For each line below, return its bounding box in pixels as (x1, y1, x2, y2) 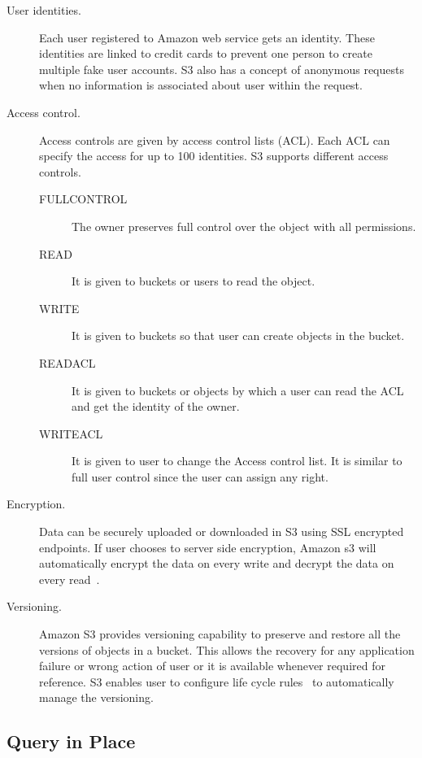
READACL (39, 354, 96, 371)
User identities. (7, 2, 81, 18)
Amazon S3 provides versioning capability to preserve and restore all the (39, 625, 401, 643)
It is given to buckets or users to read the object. (72, 272, 315, 290)
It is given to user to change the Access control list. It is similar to (72, 452, 402, 469)
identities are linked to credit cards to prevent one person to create (39, 45, 372, 62)
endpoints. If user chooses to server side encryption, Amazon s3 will (39, 538, 376, 555)
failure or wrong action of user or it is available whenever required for (39, 657, 385, 674)
